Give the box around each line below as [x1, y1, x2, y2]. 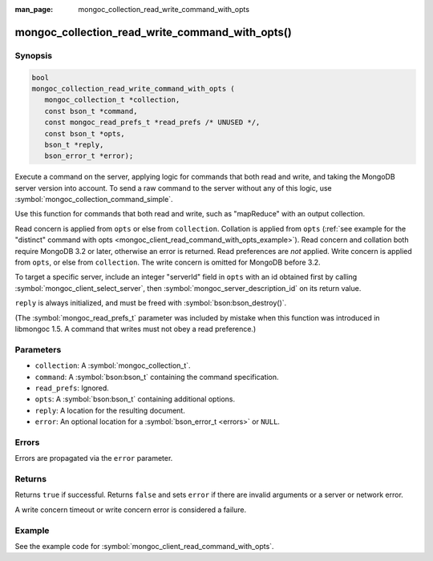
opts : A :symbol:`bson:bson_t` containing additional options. [34, 394, 236, 404]
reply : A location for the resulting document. [34, 406, 186, 415]
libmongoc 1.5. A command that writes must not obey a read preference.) [14, 324, 257, 333]
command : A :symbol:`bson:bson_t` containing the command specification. [34, 372, 280, 381]
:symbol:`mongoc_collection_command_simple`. [14, 195, 173, 204]
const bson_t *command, [44, 107, 138, 115]
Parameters [14, 344, 62, 355]
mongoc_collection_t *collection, [44, 95, 180, 104]
